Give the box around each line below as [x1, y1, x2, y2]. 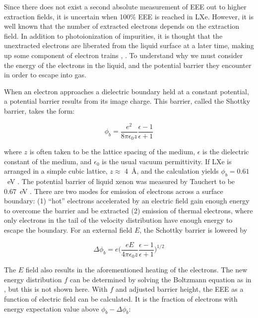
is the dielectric [202, 146, 249, 157]
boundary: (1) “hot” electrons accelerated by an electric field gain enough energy [4, 195, 250, 206]
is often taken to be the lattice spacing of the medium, [29, 146, 195, 157]
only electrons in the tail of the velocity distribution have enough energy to [4, 215, 233, 225]
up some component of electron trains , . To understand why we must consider [4, 50, 243, 60]
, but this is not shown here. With [4, 284, 108, 294]
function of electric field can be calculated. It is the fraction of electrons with [4, 293, 238, 304]
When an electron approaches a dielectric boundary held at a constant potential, [4, 86, 249, 96]
